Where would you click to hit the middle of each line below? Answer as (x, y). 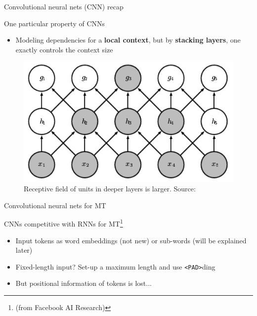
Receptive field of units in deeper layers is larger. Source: (110, 189)
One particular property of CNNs (55, 23)
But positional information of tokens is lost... (84, 283)
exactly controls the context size (64, 49)
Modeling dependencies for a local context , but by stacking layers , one (128, 40)
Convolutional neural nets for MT (55, 205)
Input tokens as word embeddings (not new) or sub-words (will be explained (131, 240)
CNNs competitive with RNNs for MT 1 (64, 223)
